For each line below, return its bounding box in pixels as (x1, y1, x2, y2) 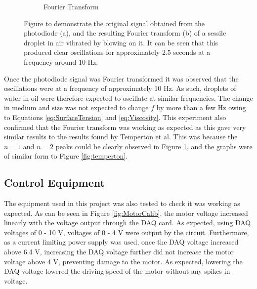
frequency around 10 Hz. (24, 56, 98, 67)
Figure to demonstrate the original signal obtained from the (24, 18, 205, 28)
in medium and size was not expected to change (4, 102, 149, 113)
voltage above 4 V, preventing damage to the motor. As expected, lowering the (4, 256, 243, 266)
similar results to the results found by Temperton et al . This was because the (4, 131, 238, 142)
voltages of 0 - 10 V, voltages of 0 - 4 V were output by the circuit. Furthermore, (4, 227, 249, 237)
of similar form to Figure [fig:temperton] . (4, 151, 128, 161)
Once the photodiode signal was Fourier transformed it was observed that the (4, 73, 239, 83)
